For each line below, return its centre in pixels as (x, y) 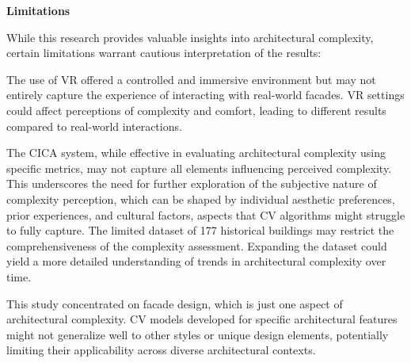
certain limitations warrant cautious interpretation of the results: (164, 53)
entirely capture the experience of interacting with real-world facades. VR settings (205, 95)
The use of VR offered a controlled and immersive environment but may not (191, 79)
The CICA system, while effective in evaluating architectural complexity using (196, 153)
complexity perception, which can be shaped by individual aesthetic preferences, (201, 199)
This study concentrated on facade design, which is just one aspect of (175, 303)
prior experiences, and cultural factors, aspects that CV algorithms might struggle (206, 214)
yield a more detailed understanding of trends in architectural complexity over (196, 261)
